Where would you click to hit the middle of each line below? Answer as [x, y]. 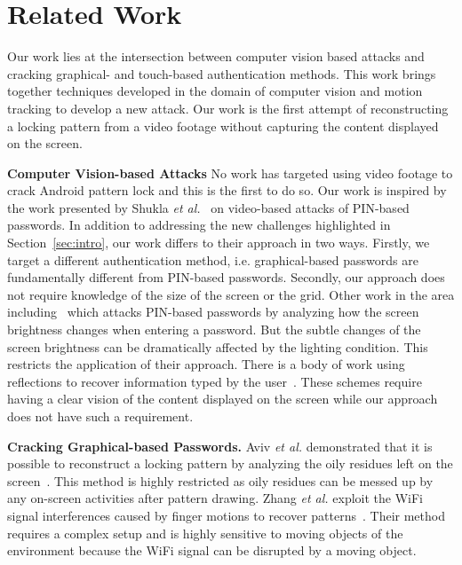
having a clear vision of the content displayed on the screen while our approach [223, 399]
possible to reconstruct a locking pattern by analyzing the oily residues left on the [230, 463]
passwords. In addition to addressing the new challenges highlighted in [199, 225]
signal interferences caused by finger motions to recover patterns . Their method [226, 515]
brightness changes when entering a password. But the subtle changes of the [214, 330]
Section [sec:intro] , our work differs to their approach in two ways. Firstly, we [219, 243]
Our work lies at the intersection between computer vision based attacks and [216, 56]
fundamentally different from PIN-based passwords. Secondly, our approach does [226, 277]
